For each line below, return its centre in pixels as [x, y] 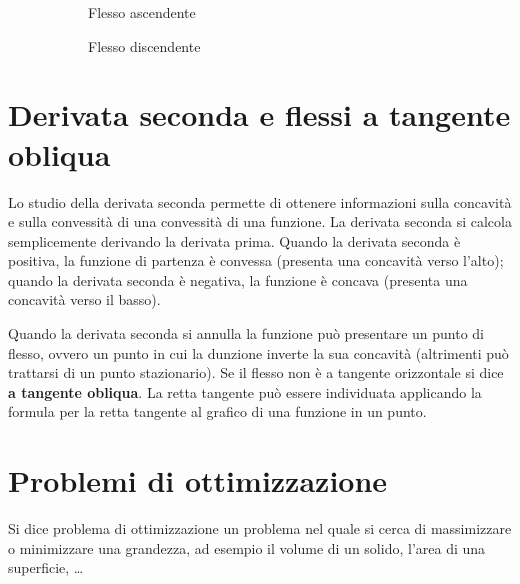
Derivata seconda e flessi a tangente [259, 114]
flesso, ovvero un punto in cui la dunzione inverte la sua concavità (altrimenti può [258, 352]
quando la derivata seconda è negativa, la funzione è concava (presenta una [238, 279]
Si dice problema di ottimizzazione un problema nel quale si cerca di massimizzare [260, 528]
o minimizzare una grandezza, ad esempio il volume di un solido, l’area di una [247, 547]
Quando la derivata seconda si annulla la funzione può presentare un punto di [246, 333]
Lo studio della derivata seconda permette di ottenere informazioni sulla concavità [260, 201]
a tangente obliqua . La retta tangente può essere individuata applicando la [245, 391]
